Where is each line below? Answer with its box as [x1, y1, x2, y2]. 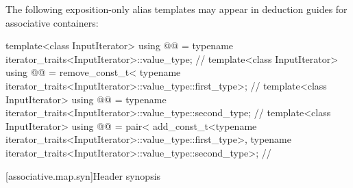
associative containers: [5, 15, 99, 29]
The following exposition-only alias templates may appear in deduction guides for [5, 2, 348, 16]
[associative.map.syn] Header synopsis [5, 168, 161, 183]
